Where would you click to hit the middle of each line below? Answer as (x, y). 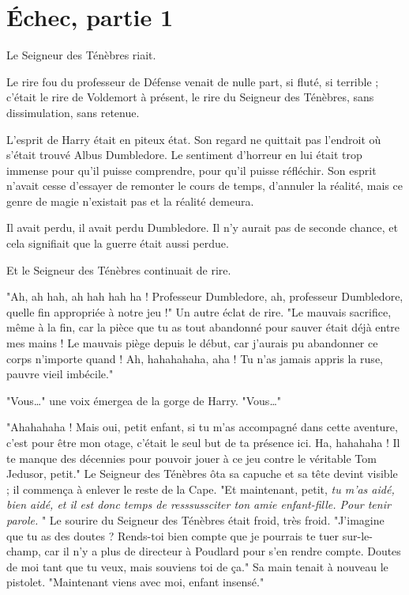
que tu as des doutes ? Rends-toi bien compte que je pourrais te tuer (173, 535)
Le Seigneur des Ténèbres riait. (81, 55)
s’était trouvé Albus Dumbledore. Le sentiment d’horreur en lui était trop (184, 155)
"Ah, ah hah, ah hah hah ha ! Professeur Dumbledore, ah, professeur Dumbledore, (205, 296)
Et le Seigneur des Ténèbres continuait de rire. (119, 269)
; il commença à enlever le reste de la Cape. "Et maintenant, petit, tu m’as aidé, (201, 489)
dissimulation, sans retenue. (73, 112)
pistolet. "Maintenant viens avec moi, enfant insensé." (135, 582)
